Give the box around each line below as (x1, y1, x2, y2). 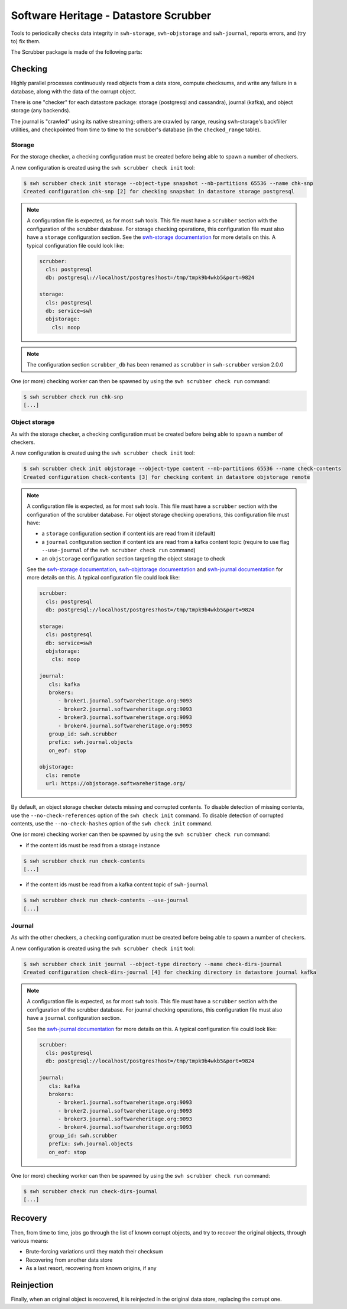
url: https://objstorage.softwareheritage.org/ (45, 780, 186, 787)
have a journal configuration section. (27, 1015, 121, 1022)
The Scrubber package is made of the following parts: (11, 48, 142, 56)
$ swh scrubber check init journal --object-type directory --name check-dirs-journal (23, 961, 283, 967)
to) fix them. (11, 37, 41, 44)
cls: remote (45, 772, 80, 779)
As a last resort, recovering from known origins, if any (25, 1265, 157, 1272)
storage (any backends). (11, 107, 71, 114)
